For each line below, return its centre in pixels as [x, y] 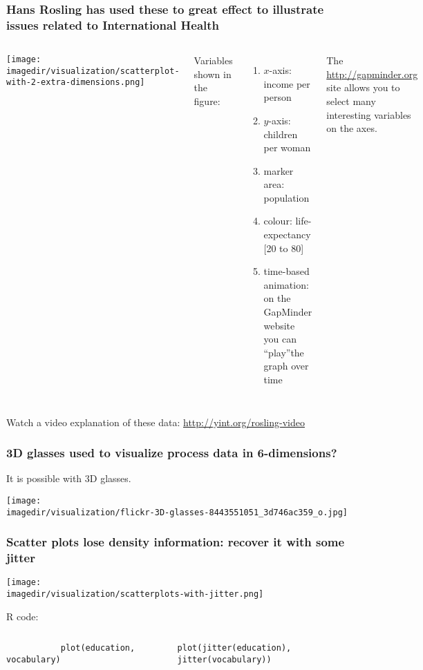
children [281, 134]
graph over [286, 366]
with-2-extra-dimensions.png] [76, 83]
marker [279, 170]
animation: [286, 284]
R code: [22, 616]
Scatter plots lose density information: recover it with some [176, 542]
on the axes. [352, 128]
